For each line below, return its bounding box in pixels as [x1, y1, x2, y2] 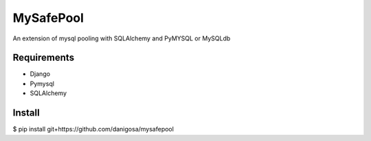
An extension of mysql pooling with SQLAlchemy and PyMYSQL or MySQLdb [12, 34, 231, 42]
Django [30, 70, 51, 78]
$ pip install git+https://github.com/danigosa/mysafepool [12, 125, 175, 133]
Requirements [12, 52, 75, 64]
